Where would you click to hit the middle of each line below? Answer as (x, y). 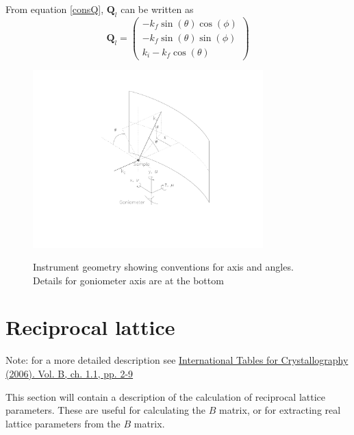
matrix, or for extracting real (280, 410)
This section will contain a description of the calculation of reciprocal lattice (166, 396)
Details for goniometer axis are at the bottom (128, 280)
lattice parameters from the (63, 423)
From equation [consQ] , (55, 9)
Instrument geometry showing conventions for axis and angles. (163, 267)
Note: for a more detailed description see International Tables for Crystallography (177, 360)
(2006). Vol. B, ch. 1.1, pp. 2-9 (69, 373)
